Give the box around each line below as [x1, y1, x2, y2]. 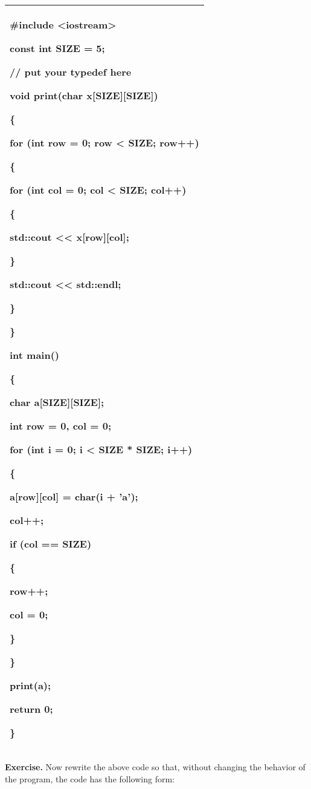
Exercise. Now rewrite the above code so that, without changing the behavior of [5, 761, 306, 773]
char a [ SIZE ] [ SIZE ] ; [10, 395, 104, 409]
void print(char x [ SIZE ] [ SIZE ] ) [10, 88, 158, 102]
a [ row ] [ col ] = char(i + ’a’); [10, 489, 138, 503]
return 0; [10, 702, 53, 716]
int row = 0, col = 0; [10, 419, 112, 433]
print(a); [10, 678, 51, 692]
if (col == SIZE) [10, 537, 92, 551]
